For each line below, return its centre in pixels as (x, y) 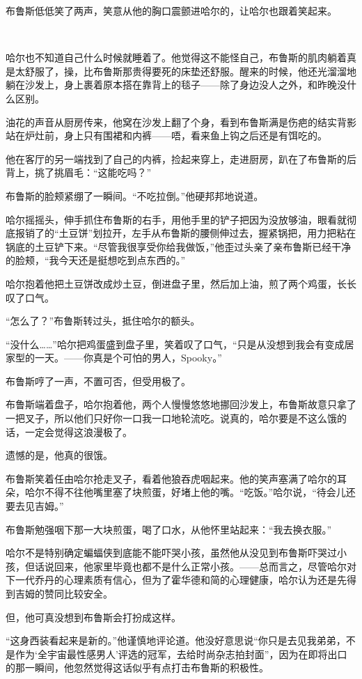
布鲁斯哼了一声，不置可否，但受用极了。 (98, 381)
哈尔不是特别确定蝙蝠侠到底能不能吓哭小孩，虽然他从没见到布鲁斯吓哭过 (171, 553)
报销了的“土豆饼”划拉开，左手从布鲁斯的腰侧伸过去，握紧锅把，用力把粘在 (186, 233)
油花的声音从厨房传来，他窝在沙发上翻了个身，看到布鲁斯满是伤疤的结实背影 (181, 122)
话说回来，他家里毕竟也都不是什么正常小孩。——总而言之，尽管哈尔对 (195, 566)
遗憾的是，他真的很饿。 (59, 455)
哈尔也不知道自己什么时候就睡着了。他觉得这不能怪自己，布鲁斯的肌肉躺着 (176, 57)
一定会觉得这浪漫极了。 (78, 431)
